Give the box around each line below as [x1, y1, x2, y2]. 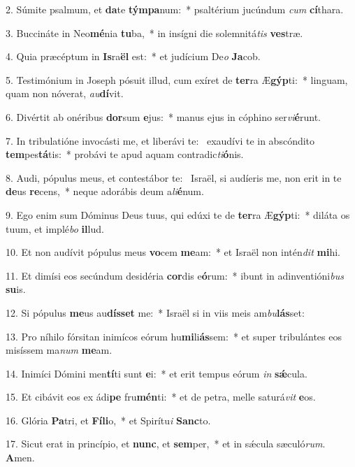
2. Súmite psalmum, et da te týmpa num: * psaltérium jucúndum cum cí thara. [6, 2, 344, 16]
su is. [6, 282, 26, 296]
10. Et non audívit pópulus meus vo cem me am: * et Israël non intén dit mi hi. [6, 245, 340, 259]
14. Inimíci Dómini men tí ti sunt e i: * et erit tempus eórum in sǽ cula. [6, 366, 307, 380]
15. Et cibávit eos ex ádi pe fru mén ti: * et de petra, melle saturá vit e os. [6, 389, 316, 404]
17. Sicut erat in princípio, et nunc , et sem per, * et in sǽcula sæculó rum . [6, 436, 326, 451]
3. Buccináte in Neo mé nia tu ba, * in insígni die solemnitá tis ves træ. [6, 25, 303, 40]
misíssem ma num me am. [6, 343, 113, 357]
